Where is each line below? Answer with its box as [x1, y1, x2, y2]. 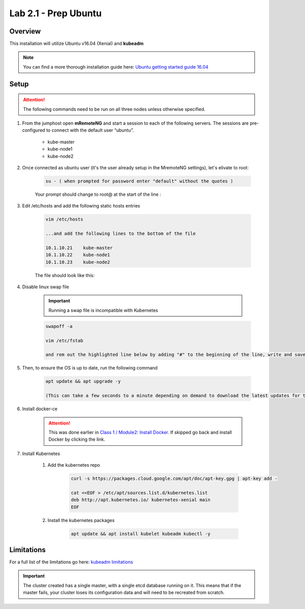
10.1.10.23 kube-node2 [45, 259, 110, 265]
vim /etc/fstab [45, 338, 83, 343]
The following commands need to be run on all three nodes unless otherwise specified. [23, 106, 206, 112]
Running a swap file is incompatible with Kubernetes [48, 307, 159, 313]
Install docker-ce [22, 406, 58, 412]
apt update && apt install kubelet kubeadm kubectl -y [71, 531, 210, 536]
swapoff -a [45, 323, 73, 329]
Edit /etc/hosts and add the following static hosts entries [22, 203, 140, 209]
